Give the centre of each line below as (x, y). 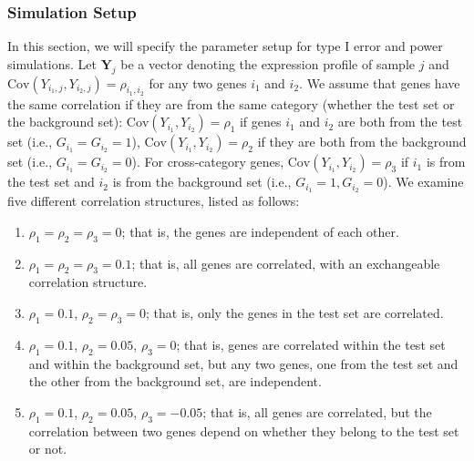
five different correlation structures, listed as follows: (154, 201)
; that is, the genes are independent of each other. (260, 231)
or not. (48, 449)
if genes (260, 122)
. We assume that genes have (380, 82)
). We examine (423, 182)
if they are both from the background (362, 142)
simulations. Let (52, 63)
